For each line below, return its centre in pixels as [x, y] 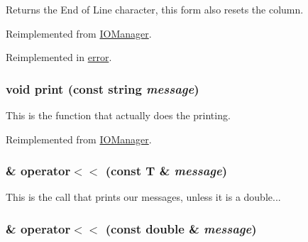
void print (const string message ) [103, 88]
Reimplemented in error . [59, 57]
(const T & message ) [166, 171]
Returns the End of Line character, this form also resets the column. [155, 9]
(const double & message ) [181, 228]
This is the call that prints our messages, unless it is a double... [143, 197]
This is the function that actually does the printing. [118, 115]
